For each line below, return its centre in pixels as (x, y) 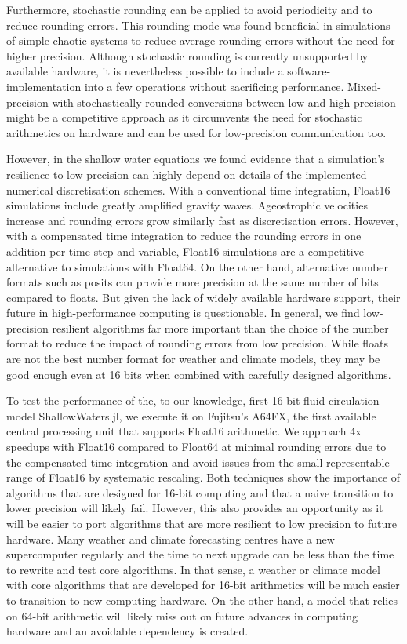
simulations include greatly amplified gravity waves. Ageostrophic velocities (187, 205)
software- (309, 71)
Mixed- (364, 86)
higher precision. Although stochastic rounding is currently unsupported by (187, 55)
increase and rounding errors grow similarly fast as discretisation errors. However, (202, 220)
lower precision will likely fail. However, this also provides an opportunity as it (195, 508)
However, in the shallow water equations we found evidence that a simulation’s (196, 159)
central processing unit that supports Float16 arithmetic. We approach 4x (184, 431)
